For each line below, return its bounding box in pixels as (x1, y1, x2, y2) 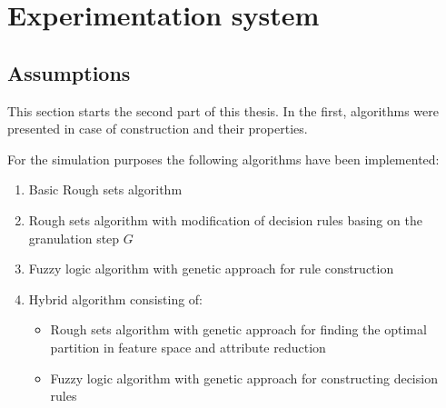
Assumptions (7, 58, 131, 86)
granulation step (28, 228, 120, 247)
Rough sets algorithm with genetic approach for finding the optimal (50, 320, 427, 339)
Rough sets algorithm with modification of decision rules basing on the (28, 210, 422, 229)
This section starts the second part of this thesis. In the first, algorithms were (7, 101, 439, 120)
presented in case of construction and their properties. (7, 119, 308, 138)
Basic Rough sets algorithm (28, 180, 183, 199)
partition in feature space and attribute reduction (50, 337, 326, 356)
